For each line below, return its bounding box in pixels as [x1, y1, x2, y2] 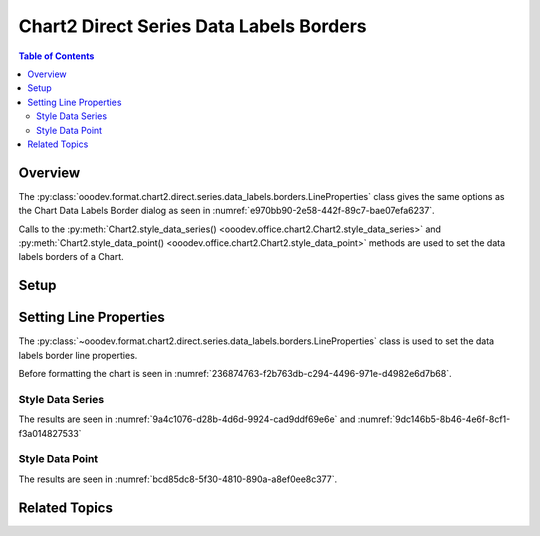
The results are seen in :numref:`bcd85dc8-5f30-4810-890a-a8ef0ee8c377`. [18, 473, 338, 485]
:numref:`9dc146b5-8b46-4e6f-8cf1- [357, 413, 511, 425]
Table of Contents [18, 50, 95, 62]
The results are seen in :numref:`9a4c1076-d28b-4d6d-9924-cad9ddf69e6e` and [18, 413, 356, 425]
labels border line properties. [18, 349, 138, 361]
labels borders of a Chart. [18, 251, 124, 263]
